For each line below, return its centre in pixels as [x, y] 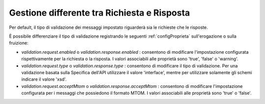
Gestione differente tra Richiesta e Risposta [100, 13]
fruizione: [19, 43]
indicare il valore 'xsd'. [44, 79]
